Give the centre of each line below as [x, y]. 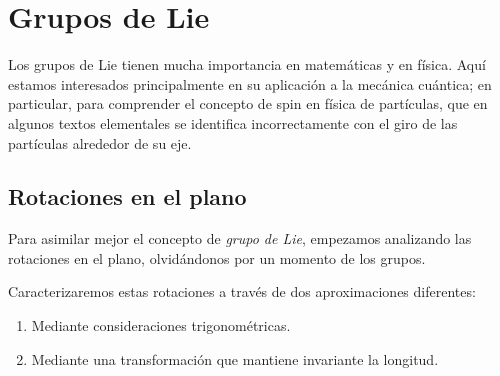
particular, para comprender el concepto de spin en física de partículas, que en [248, 103]
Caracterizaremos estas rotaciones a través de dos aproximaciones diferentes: [242, 291]
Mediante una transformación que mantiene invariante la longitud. [235, 358]
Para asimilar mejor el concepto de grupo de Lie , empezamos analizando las [240, 238]
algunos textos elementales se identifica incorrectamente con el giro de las [233, 122]
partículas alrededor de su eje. [100, 142]
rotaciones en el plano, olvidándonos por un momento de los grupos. [217, 257]
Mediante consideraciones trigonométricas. [161, 325]
